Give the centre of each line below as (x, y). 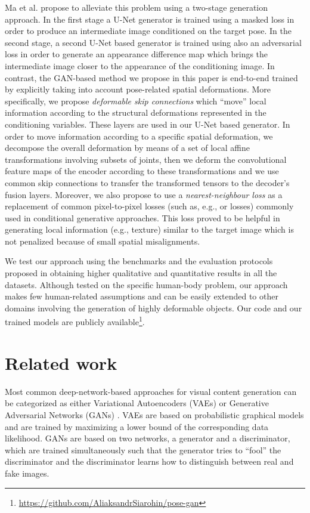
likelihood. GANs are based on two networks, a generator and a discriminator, (148, 438)
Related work (61, 362)
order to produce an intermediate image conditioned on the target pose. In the (148, 31)
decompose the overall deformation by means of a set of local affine (127, 148)
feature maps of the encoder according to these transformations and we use (142, 171)
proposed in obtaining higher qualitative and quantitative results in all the (141, 273)
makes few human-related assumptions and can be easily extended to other (142, 296)
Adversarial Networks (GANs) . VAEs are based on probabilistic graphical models (154, 415)
